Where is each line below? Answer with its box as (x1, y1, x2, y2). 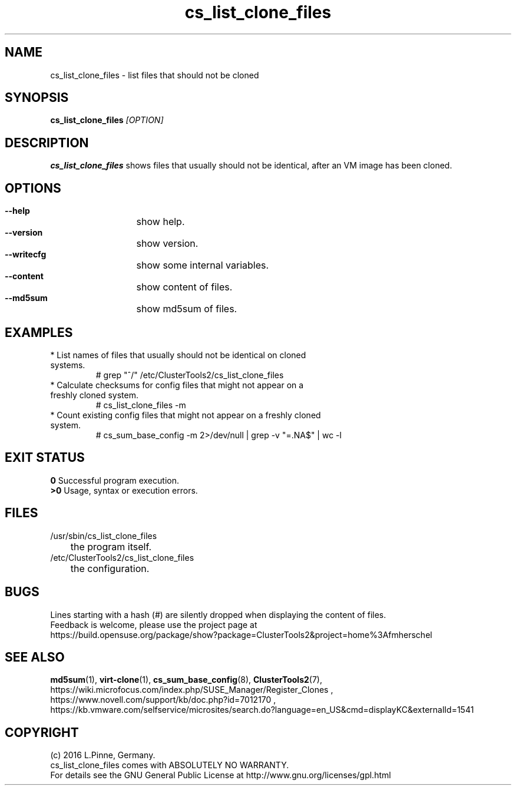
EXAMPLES (5, 325, 73, 340)
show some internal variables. (136, 259, 269, 272)
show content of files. (136, 281, 233, 293)
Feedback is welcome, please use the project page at (50, 619, 257, 630)
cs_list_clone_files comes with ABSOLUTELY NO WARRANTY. (50, 760, 289, 771)
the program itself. (70, 540, 152, 553)
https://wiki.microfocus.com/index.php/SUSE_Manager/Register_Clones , (50, 685, 333, 695)
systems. (50, 359, 85, 370)
